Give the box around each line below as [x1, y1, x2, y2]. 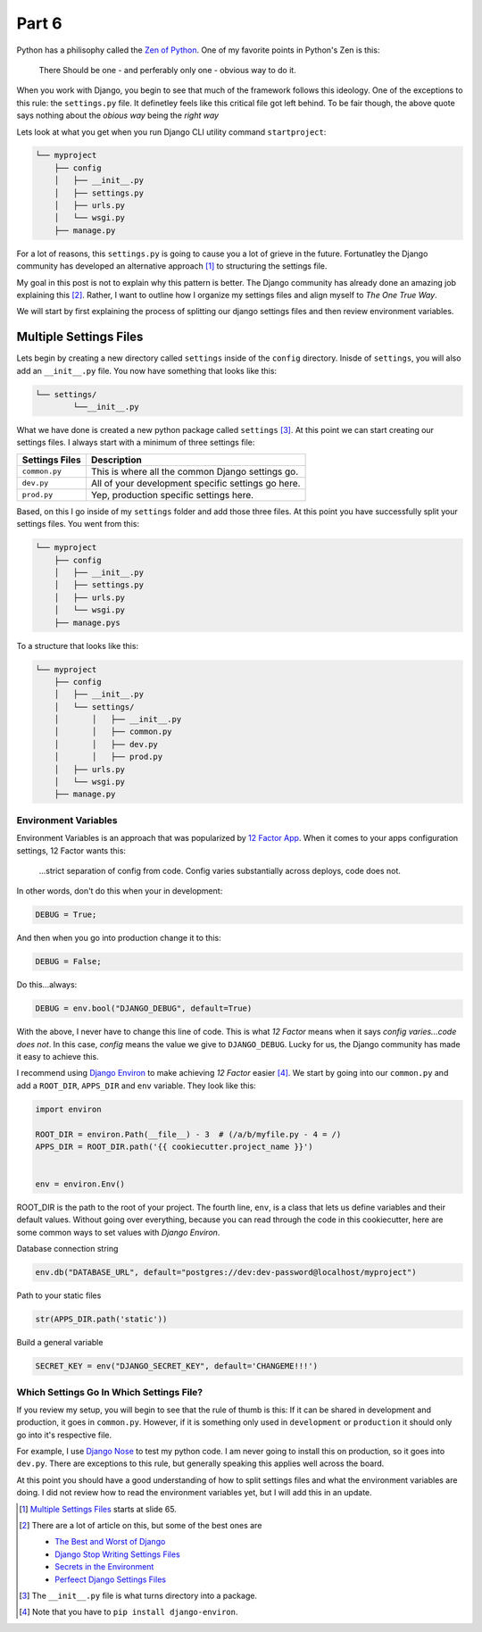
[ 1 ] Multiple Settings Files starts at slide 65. [19, 1503, 178, 1514]
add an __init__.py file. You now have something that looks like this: [16, 365, 277, 376]
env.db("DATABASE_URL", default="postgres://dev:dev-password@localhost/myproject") [35, 1268, 417, 1278]
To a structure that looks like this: [16, 640, 138, 651]
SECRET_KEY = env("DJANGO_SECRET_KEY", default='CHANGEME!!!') [35, 1361, 319, 1371]
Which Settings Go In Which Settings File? [16, 1386, 204, 1398]
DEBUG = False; [35, 956, 102, 967]
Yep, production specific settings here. [90, 488, 254, 501]
